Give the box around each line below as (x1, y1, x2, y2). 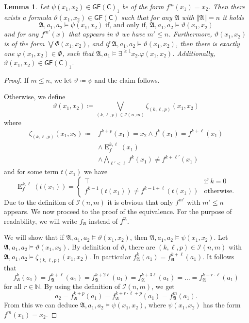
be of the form (122, 1, 164, 11)
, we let (50, 74, 72, 85)
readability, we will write (4, 215, 77, 226)
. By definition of (67, 242, 118, 252)
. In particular (89, 251, 131, 261)
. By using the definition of (40, 281, 120, 291)
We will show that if (4, 232, 64, 242)
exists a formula (4, 12, 51, 22)
